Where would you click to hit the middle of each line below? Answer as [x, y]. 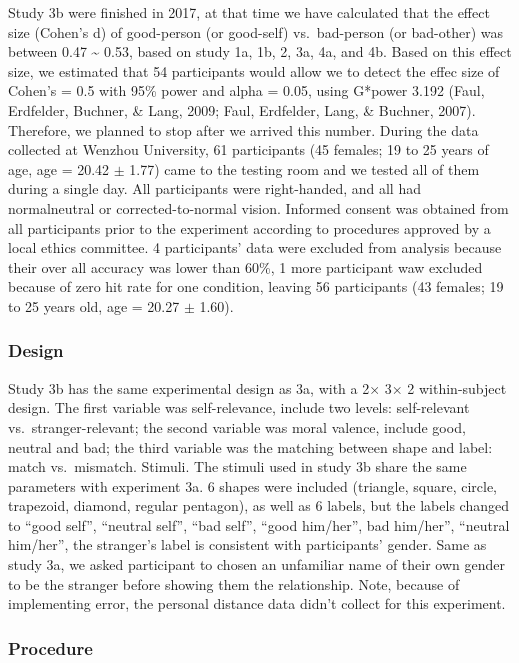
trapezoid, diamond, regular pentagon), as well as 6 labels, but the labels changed [258, 505]
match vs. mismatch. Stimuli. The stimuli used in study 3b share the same [237, 466]
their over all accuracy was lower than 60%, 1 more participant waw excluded [245, 266]
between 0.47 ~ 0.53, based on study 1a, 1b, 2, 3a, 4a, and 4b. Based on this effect [260, 51]
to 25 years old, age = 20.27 [94, 305]
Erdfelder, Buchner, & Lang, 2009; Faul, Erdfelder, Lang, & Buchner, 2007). [242, 109]
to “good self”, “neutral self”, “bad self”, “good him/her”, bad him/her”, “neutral [259, 524]
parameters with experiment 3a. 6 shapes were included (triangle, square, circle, [253, 485]
